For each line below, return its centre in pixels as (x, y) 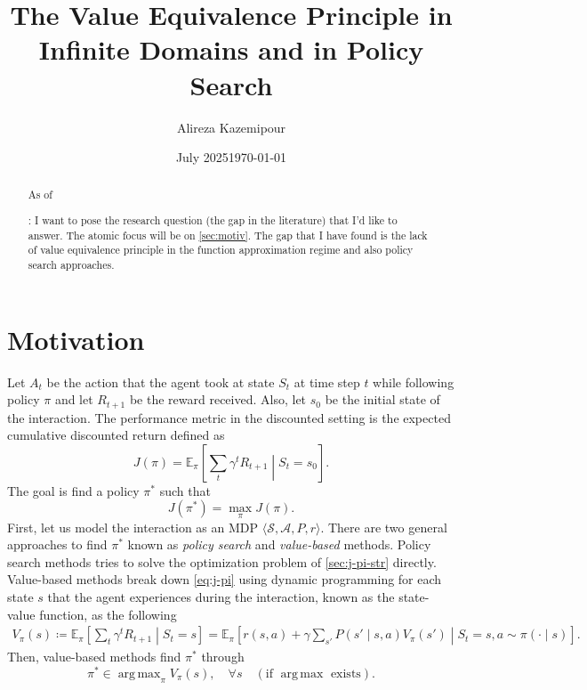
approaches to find (57, 544)
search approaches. (71, 264)
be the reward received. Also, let (218, 399)
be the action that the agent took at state (161, 382)
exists (346, 674)
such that (185, 490)
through (223, 657)
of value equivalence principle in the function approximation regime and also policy (221, 250)
